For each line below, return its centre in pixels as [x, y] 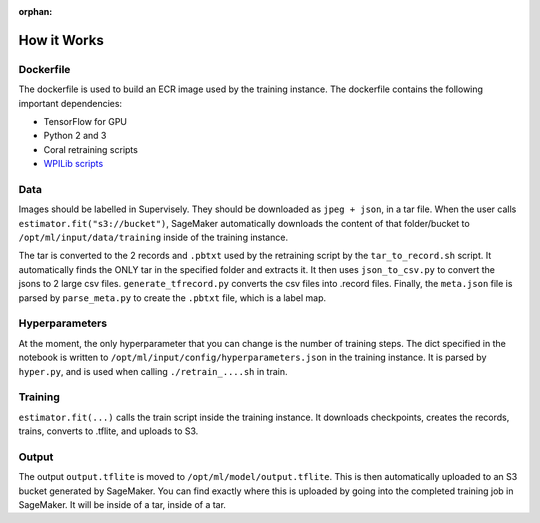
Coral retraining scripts [91, 149]
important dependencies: [70, 103]
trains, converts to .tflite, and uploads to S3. [108, 431]
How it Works [61, 40]
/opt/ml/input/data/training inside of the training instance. [153, 237]
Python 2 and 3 [75, 136]
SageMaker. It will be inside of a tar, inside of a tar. [122, 504]
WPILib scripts [73, 164]
